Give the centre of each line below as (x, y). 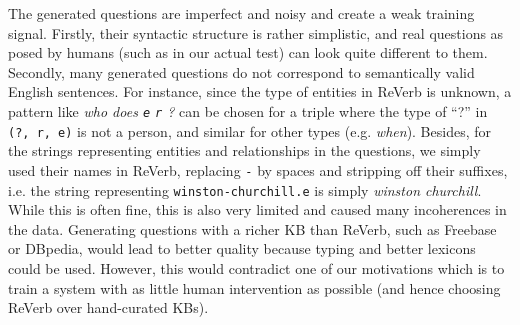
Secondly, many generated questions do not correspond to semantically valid (241, 71)
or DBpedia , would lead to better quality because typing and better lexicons (242, 248)
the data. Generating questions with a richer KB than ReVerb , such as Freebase (252, 228)
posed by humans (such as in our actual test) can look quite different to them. (248, 52)
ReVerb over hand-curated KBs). (108, 307)
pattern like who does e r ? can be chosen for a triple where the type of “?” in (248, 110)
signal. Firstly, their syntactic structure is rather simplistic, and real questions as (256, 32)
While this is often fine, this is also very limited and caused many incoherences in (257, 209)
